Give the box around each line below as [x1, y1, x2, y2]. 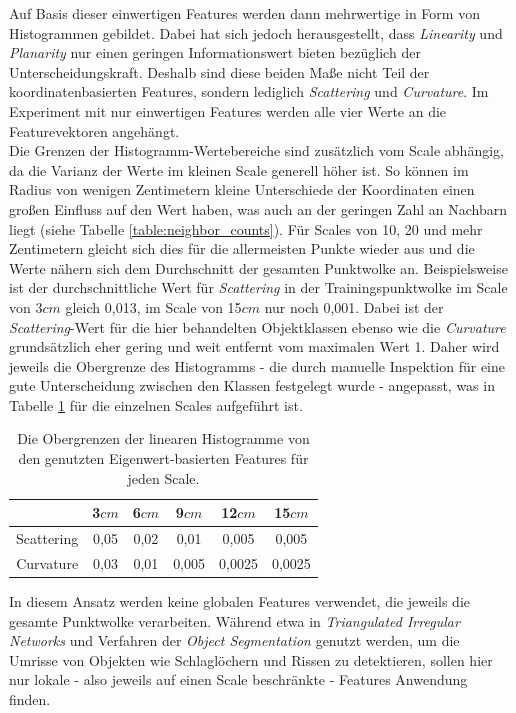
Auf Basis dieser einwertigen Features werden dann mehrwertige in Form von [9, 3, 480, 23]
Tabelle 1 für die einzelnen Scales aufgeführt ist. [9, 394, 303, 415]
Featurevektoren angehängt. [9, 120, 180, 141]
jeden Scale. [127, 467, 200, 488]
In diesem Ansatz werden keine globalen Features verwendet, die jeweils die [9, 591, 471, 612]
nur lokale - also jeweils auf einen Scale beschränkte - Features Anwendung [9, 669, 468, 690]
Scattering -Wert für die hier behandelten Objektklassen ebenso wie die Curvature [9, 316, 506, 337]
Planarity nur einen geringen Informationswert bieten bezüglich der [9, 42, 421, 63]
